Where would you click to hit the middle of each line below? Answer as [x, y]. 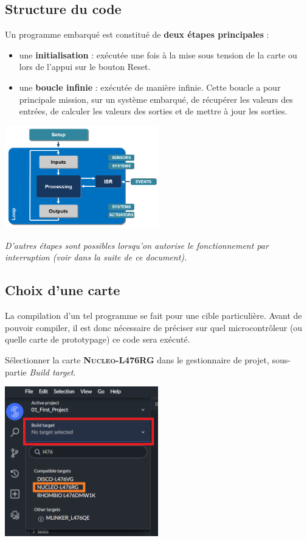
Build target [51, 372]
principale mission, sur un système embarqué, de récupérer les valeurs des [156, 99]
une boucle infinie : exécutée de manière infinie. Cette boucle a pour [150, 87]
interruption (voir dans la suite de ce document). [96, 257]
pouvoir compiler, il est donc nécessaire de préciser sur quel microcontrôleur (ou [154, 327]
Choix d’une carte [63, 290]
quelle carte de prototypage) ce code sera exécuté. [98, 339]
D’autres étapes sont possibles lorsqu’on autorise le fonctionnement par [137, 245]
